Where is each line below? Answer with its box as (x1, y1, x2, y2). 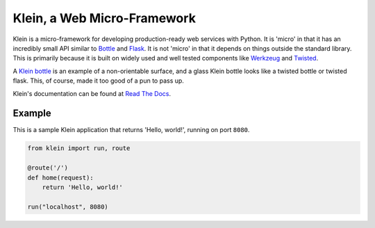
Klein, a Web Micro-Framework (12, 10, 196, 26)
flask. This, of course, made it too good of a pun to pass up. (12, 76, 184, 85)
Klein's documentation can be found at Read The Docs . (12, 89, 172, 97)
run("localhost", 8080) (27, 202, 109, 211)
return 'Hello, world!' (42, 183, 123, 191)
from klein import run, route (27, 145, 131, 152)
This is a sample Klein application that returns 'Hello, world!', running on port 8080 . (12, 126, 250, 134)
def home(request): (27, 174, 94, 181)
